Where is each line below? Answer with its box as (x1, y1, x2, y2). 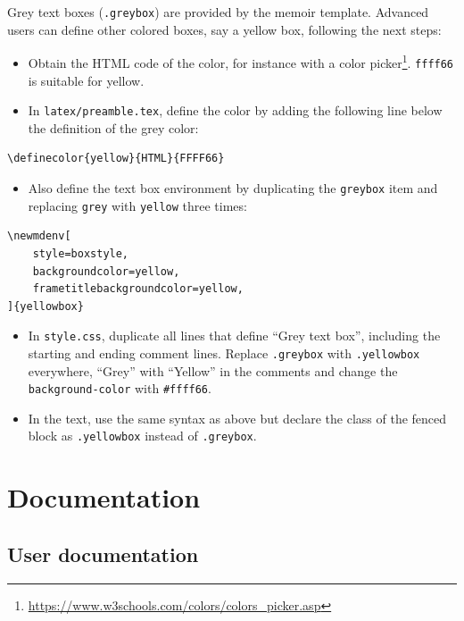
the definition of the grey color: (28, 118, 199, 137)
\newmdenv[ (7, 230, 71, 243)
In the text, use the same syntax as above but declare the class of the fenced (28, 408, 447, 427)
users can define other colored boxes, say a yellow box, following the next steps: (7, 20, 442, 38)
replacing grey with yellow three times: (28, 196, 247, 214)
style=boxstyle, (32, 247, 129, 260)
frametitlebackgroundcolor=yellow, (32, 282, 244, 296)
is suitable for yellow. (28, 71, 145, 89)
